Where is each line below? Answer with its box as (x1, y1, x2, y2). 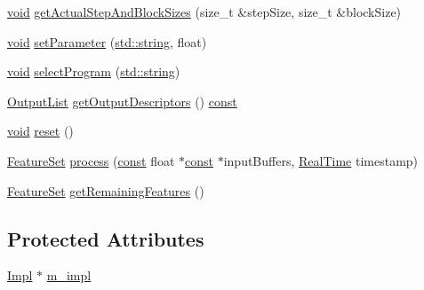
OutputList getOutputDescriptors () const (7, 91, 237, 110)
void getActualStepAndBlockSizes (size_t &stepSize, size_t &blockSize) (7, 3, 402, 20)
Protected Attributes (7, 224, 204, 252)
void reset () (7, 121, 74, 140)
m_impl (46, 266, 92, 285)
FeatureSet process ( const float (7, 151, 175, 169)
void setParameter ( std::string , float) (7, 32, 207, 51)
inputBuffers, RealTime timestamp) (223, 151, 419, 169)
